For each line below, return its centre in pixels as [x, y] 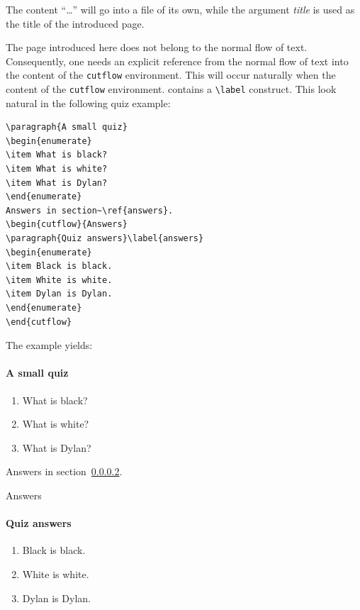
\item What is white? [57, 169]
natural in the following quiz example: [88, 102]
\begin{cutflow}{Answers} [67, 224]
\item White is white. [59, 280]
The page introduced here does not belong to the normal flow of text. [157, 47]
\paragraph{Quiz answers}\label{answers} [105, 239]
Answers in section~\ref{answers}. [90, 210]
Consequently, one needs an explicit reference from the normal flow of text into [177, 61]
